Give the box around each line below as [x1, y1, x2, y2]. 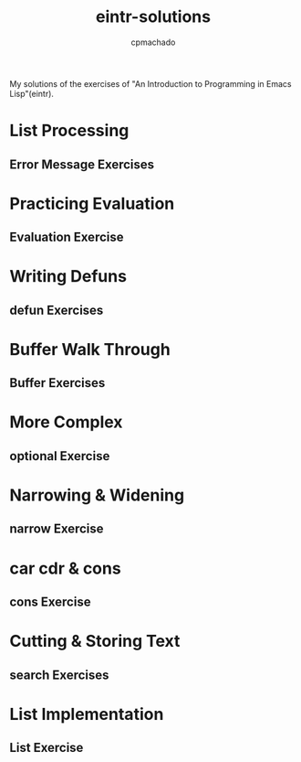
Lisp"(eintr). [9, 88, 55, 99]
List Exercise [9, 740, 84, 756]
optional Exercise [9, 448, 110, 464]
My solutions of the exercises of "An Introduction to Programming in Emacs [9, 78, 292, 89]
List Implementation [9, 703, 164, 724]
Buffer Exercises [9, 375, 106, 391]
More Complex [9, 412, 123, 433]
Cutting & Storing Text [9, 631, 181, 651]
